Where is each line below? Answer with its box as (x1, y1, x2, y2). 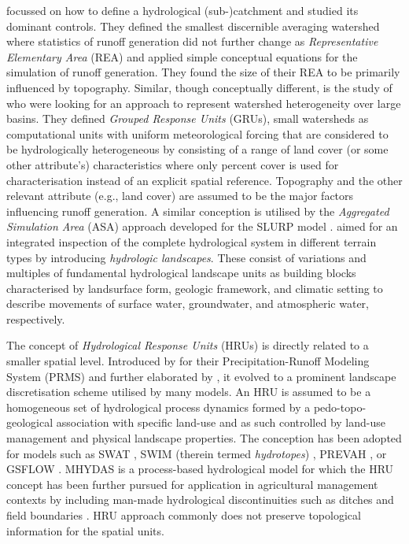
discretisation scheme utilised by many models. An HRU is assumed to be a (6, 383, 371, 400)
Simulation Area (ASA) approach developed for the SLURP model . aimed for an (6, 218, 398, 235)
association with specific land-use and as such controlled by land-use (56, 414, 386, 431)
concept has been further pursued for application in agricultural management (6, 476, 378, 492)
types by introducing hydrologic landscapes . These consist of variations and (6, 249, 367, 265)
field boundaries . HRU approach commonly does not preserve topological (6, 507, 361, 523)
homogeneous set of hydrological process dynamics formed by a (6, 398, 311, 415)
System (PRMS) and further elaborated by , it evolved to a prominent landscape (6, 368, 396, 384)
